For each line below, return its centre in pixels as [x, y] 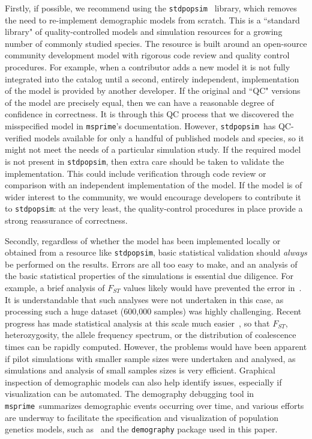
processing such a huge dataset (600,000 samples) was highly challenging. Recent [153, 311]
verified [18, 137]
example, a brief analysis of [55, 287]
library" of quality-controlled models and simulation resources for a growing [144, 32]
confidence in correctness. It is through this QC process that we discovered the [149, 114]
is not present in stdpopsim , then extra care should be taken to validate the [145, 161]
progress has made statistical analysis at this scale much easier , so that [137, 323]
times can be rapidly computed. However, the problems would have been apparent [156, 346]
